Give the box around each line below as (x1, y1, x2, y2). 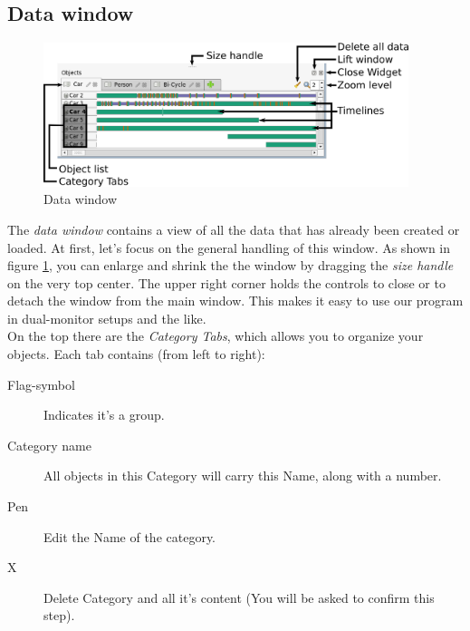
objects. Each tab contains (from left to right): (7, 345, 265, 364)
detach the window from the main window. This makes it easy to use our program (7, 291, 464, 310)
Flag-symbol (7, 374, 75, 393)
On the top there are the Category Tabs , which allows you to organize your (7, 326, 424, 345)
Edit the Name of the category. (43, 527, 216, 546)
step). (43, 606, 75, 625)
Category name (7, 435, 91, 454)
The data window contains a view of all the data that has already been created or (7, 219, 460, 238)
